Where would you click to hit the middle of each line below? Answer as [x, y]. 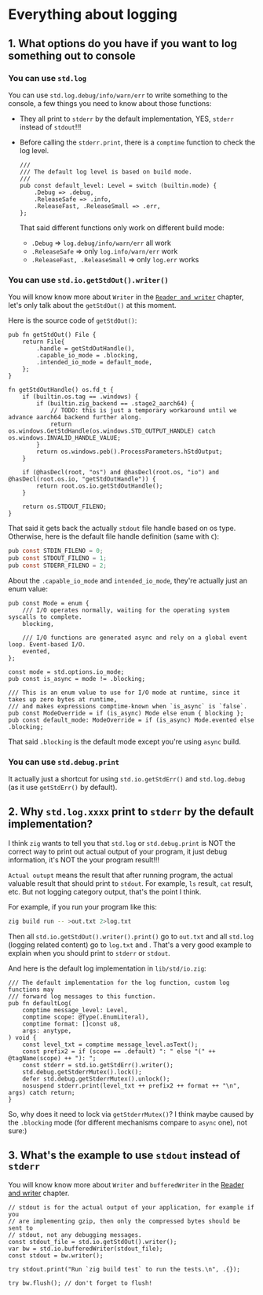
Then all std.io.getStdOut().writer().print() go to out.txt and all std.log [131, 936]
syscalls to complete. [45, 617]
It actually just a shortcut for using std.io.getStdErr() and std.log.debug [127, 779]
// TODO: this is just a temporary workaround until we [143, 411]
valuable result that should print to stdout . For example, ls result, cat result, [131, 883]
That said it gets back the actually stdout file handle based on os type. [122, 529]
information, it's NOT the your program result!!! [84, 860]
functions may [31, 990]
